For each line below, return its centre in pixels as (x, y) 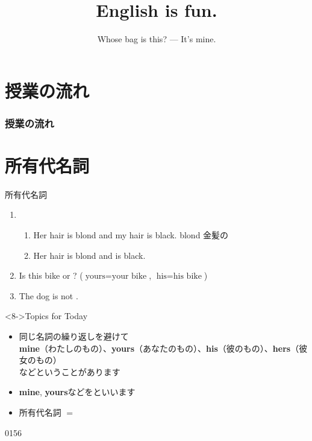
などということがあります (70, 371)
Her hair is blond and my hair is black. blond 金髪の (131, 235)
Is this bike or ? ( (51, 275)
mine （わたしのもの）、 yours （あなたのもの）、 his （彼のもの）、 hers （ (159, 348)
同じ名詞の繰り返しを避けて (74, 336)
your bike (129, 277)
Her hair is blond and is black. (89, 255)
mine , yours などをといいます (77, 392)
